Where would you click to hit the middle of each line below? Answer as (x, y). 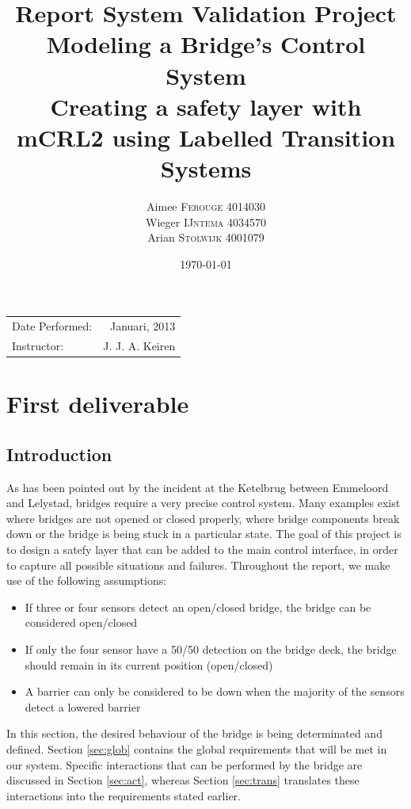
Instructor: (38, 346)
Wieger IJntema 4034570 (206, 221)
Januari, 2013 (143, 326)
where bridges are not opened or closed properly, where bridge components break (203, 518)
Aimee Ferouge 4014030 (206, 206)
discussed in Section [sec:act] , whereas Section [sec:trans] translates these (183, 780)
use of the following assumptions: (87, 580)
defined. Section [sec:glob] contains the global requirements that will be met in (197, 749)
